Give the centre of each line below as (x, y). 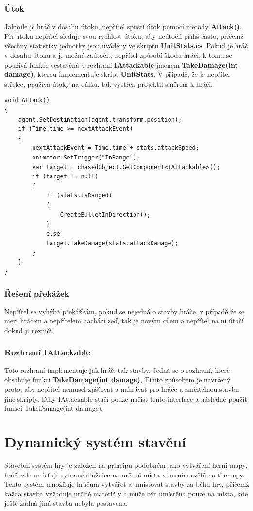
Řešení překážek (37, 293)
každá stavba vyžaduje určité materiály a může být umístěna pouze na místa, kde (126, 493)
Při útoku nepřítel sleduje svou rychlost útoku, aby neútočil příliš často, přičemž (124, 36)
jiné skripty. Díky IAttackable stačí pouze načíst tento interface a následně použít (126, 398)
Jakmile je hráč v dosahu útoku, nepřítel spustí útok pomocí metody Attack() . (123, 26)
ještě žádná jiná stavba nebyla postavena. (66, 503)
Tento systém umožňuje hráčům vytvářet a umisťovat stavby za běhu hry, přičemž (127, 484)
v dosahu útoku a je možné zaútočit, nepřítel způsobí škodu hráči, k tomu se (118, 55)
